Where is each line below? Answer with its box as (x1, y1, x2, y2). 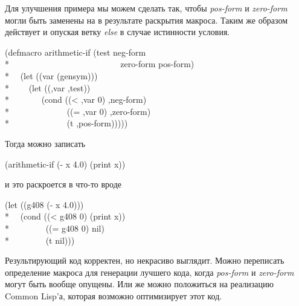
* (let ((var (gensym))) (5, 69, 98, 82)
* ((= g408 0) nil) (5, 221, 104, 234)
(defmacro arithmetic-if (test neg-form (5, 45, 146, 58)
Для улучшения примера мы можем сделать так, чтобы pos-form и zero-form (5, 2, 288, 14)
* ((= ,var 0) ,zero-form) (5, 105, 151, 117)
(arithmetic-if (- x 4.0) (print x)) (5, 157, 126, 170)
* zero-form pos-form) (5, 57, 195, 70)
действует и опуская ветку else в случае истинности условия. (5, 25, 230, 38)
